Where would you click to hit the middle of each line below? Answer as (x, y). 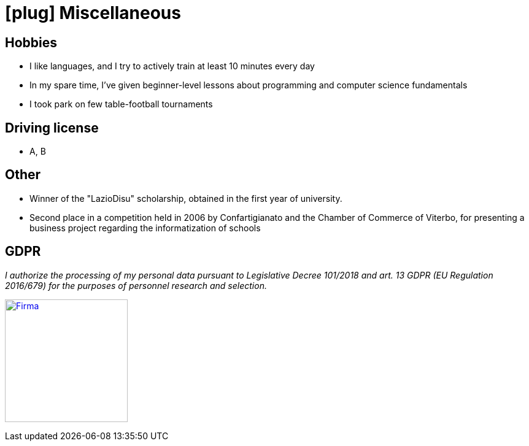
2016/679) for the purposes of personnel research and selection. (136, 285)
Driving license (52, 128)
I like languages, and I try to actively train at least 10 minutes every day (172, 66)
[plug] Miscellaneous (93, 13)
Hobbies (31, 42)
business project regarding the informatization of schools (145, 228)
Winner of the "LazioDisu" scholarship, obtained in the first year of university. (186, 198)
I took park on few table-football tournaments (121, 104)
